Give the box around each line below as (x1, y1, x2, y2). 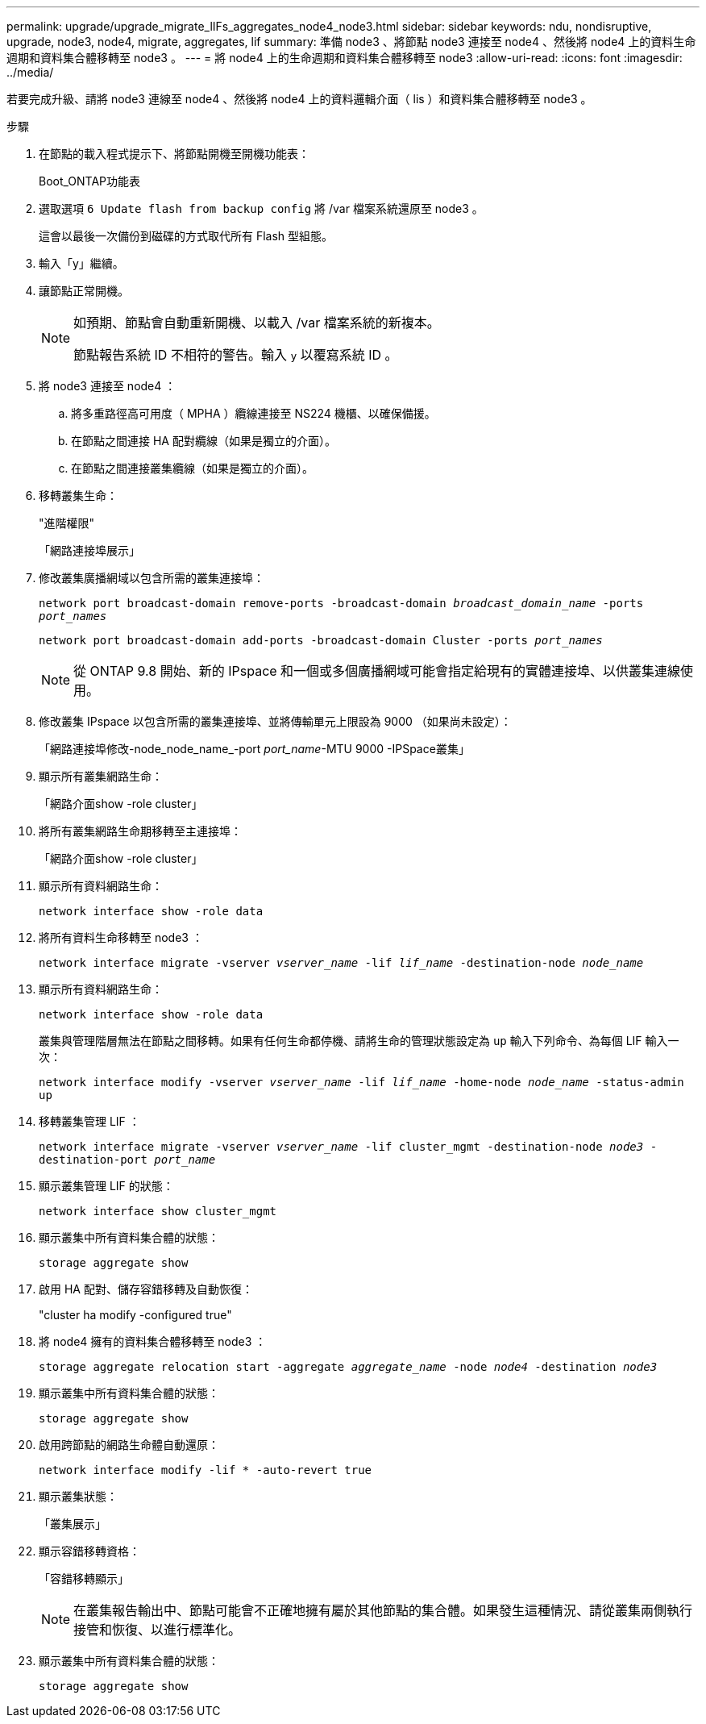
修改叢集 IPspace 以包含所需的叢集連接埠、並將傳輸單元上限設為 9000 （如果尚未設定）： (39, 714, 512, 728)
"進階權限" (39, 516, 95, 530)
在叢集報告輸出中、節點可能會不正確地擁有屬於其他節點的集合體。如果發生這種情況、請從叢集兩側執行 (73, 1602, 693, 1618)
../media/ (6, 65, 54, 79)
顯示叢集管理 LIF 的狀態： (39, 1179, 174, 1193)
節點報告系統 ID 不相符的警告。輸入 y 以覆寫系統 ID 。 (73, 347, 398, 363)
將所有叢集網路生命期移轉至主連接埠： (39, 824, 242, 838)
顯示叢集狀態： (39, 1489, 118, 1503)
